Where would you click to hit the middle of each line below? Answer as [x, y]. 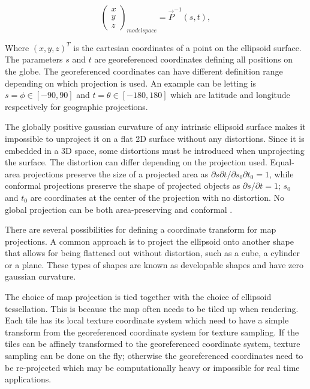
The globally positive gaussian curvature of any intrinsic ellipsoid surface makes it [155, 127]
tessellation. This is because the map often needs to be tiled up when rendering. [152, 308]
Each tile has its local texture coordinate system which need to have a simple [147, 320]
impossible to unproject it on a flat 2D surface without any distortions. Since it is [155, 138]
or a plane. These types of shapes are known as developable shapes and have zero [154, 264]
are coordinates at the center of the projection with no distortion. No [157, 197]
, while [281, 173]
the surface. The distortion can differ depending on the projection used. [136, 162]
